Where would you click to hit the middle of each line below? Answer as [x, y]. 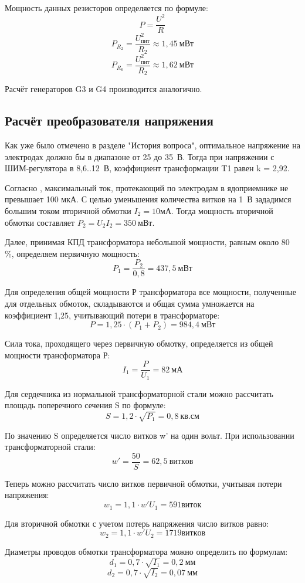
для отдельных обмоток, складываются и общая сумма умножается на [130, 303]
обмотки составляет [40, 222]
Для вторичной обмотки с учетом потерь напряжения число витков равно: [137, 523]
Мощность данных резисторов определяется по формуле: [106, 8]
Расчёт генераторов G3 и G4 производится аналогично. [104, 89]
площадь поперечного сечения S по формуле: [85, 405]
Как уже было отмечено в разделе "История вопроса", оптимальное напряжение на [152, 145]
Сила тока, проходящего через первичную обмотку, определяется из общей [139, 343]
